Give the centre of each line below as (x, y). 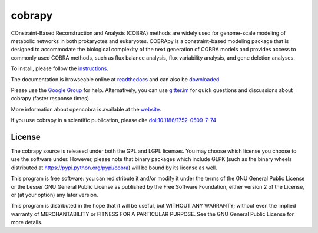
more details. (27, 222)
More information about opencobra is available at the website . (86, 109)
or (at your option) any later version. (54, 195)
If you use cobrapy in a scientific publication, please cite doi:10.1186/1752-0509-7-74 (114, 120)
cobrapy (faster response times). (51, 99)
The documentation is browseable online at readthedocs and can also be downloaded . (116, 79)
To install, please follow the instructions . (59, 68)
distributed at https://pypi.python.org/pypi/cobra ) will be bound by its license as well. (114, 168)
